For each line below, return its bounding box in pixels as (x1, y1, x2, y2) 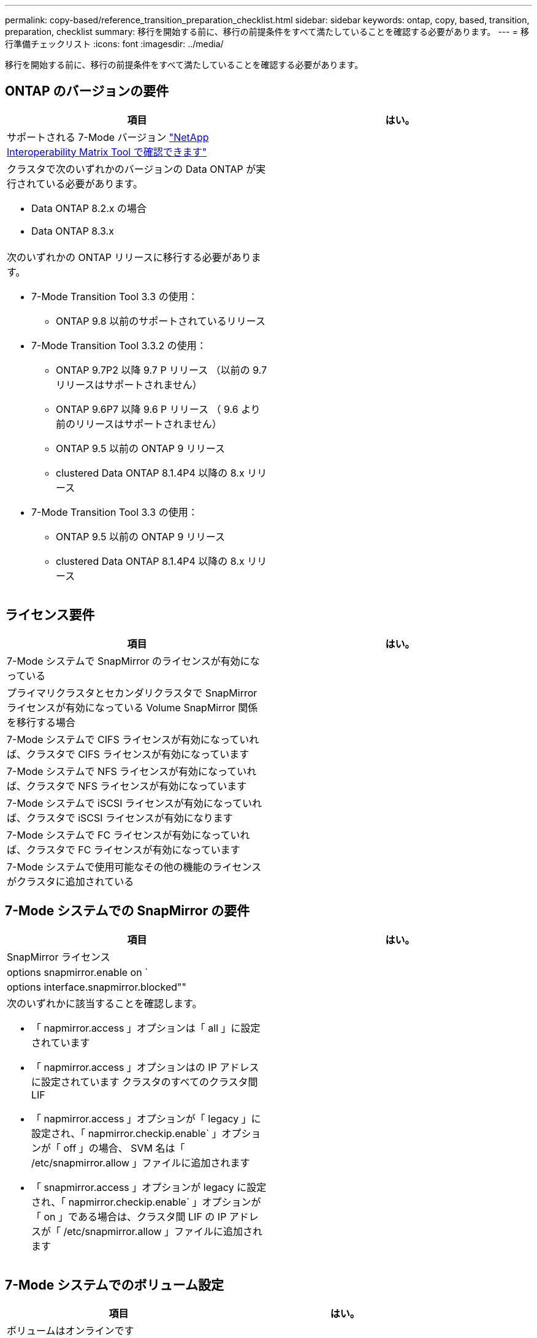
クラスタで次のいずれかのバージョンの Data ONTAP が (7, 162, 256, 175)
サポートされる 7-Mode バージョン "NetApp (7, 130, 209, 143)
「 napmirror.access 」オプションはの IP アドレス (31, 1060, 259, 1073)
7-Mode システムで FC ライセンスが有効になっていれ (7, 828, 250, 841)
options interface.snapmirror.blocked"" (7, 980, 186, 993)
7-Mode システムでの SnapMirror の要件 (5, 903, 250, 919)
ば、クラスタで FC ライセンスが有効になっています (7, 843, 240, 856)
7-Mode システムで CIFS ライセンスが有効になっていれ (7, 733, 259, 746)
